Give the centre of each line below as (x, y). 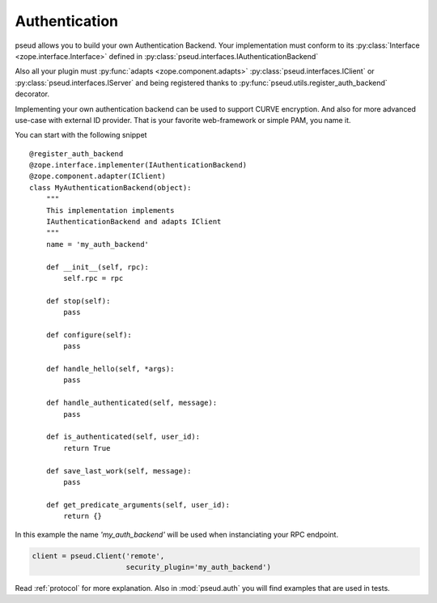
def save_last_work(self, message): (119, 471)
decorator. (32, 94)
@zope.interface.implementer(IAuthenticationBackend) (138, 165)
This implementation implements (110, 210)
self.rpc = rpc (93, 278)
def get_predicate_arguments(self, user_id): (138, 505)
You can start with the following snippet (81, 135)
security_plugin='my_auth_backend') (198, 567)
